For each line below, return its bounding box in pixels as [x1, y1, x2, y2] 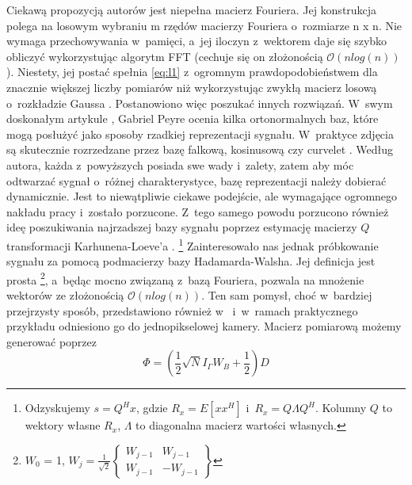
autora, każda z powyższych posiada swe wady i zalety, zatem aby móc [6, 156, 354, 173]
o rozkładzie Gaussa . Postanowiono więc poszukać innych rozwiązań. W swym [6, 94, 393, 111]
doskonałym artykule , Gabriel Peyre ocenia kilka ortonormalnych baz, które [6, 110, 379, 127]
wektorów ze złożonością [6, 287, 124, 303]
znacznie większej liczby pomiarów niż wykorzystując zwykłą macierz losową [6, 78, 377, 95]
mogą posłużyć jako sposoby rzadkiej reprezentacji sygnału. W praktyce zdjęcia [6, 125, 394, 142]
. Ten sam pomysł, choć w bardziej [201, 287, 372, 303]
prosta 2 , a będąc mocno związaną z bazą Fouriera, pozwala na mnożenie [6, 269, 364, 288]
